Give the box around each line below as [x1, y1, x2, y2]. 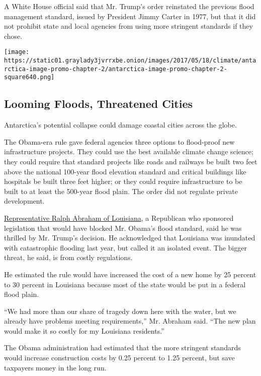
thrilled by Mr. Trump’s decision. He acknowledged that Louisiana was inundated [4, 232, 255, 243]
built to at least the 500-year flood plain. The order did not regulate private [4, 185, 238, 196]
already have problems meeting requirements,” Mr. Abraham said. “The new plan [4, 316, 256, 326]
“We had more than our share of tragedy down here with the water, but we [4, 305, 236, 316]
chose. [4, 30, 23, 41]
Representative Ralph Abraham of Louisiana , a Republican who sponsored [4, 212, 234, 223]
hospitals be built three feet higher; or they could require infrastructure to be [4, 176, 242, 186]
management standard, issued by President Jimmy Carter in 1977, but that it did [4, 11, 256, 21]
